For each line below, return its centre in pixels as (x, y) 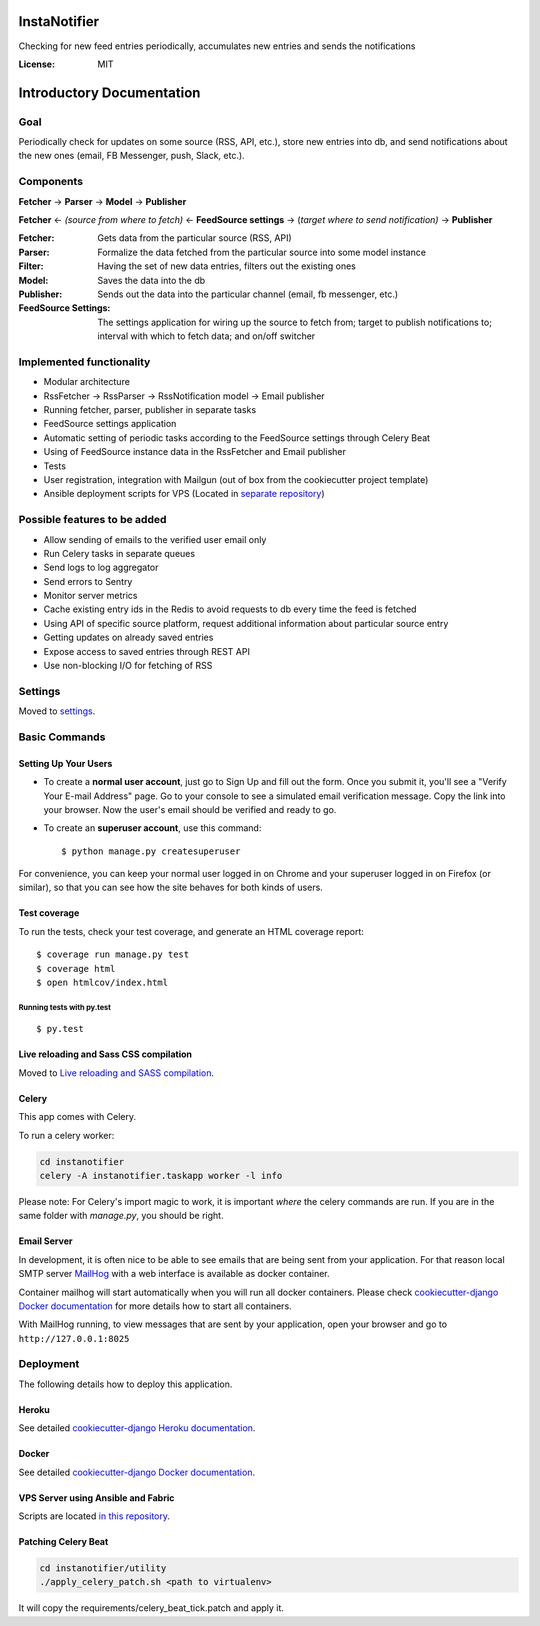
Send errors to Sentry (88, 581)
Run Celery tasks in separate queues (119, 553)
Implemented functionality (84, 362)
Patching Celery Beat (63, 1541)
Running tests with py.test (65, 1007)
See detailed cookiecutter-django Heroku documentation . (137, 1428)
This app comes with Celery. (77, 1117)
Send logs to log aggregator (101, 567)
